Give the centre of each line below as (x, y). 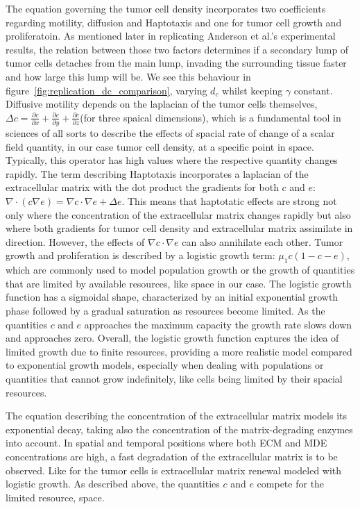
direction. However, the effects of (75, 241)
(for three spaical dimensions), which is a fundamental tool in (211, 117)
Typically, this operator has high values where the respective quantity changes (172, 160)
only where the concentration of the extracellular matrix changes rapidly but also (178, 214)
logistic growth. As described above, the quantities (113, 484)
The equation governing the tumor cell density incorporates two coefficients (166, 8)
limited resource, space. (55, 497)
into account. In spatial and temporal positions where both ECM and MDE (166, 443)
